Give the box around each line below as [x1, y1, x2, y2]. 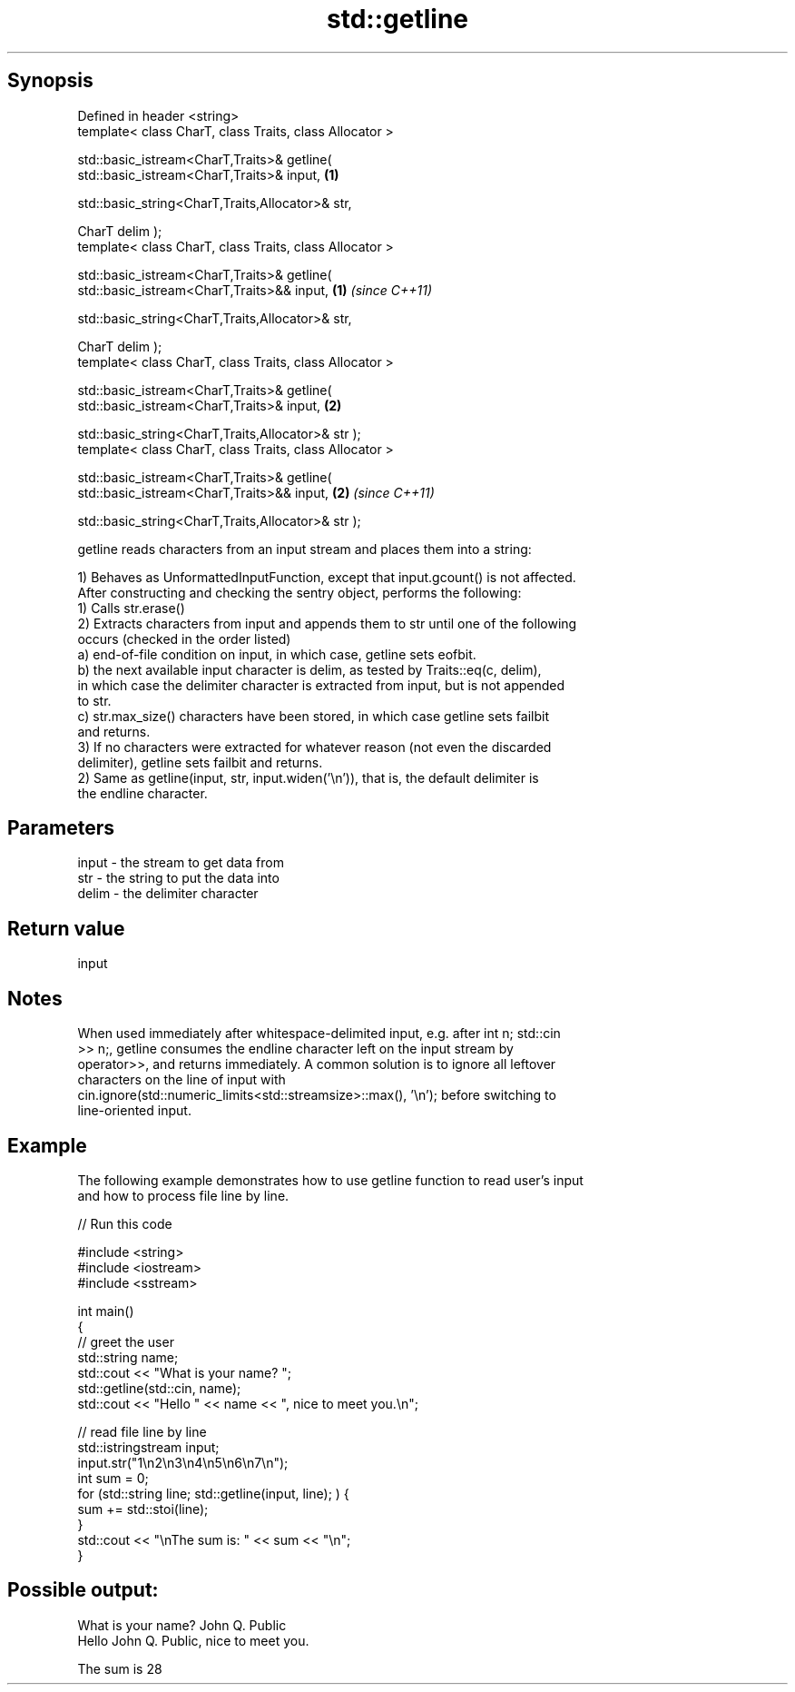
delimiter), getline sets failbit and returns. [77, 754, 323, 770]
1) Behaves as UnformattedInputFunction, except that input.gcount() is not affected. [77, 569, 576, 585]
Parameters [7, 816, 114, 840]
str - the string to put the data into [77, 870, 280, 886]
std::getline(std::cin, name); [77, 1380, 241, 1396]
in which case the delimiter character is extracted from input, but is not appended [77, 677, 565, 693]
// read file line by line [77, 1423, 207, 1440]
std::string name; [77, 1349, 179, 1365]
